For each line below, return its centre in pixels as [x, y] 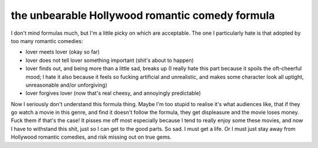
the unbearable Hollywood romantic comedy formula [143, 15]
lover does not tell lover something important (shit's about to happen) [110, 60]
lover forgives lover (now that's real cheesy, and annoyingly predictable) [113, 93]
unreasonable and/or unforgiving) [67, 85]
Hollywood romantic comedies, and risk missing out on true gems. [91, 137]
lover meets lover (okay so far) [63, 52]
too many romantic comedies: [47, 41]
